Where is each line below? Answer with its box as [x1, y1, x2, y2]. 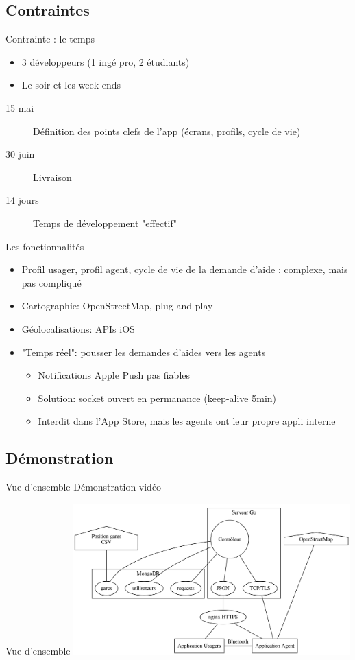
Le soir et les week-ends [21, 78, 121, 92]
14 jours [5, 193, 39, 207]
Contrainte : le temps [5, 32, 95, 46]
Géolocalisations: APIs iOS [21, 321, 135, 335]
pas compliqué [21, 275, 82, 290]
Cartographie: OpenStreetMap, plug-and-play [21, 298, 213, 313]
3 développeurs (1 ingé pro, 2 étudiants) [21, 54, 190, 69]
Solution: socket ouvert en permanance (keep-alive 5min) [38, 390, 277, 405]
